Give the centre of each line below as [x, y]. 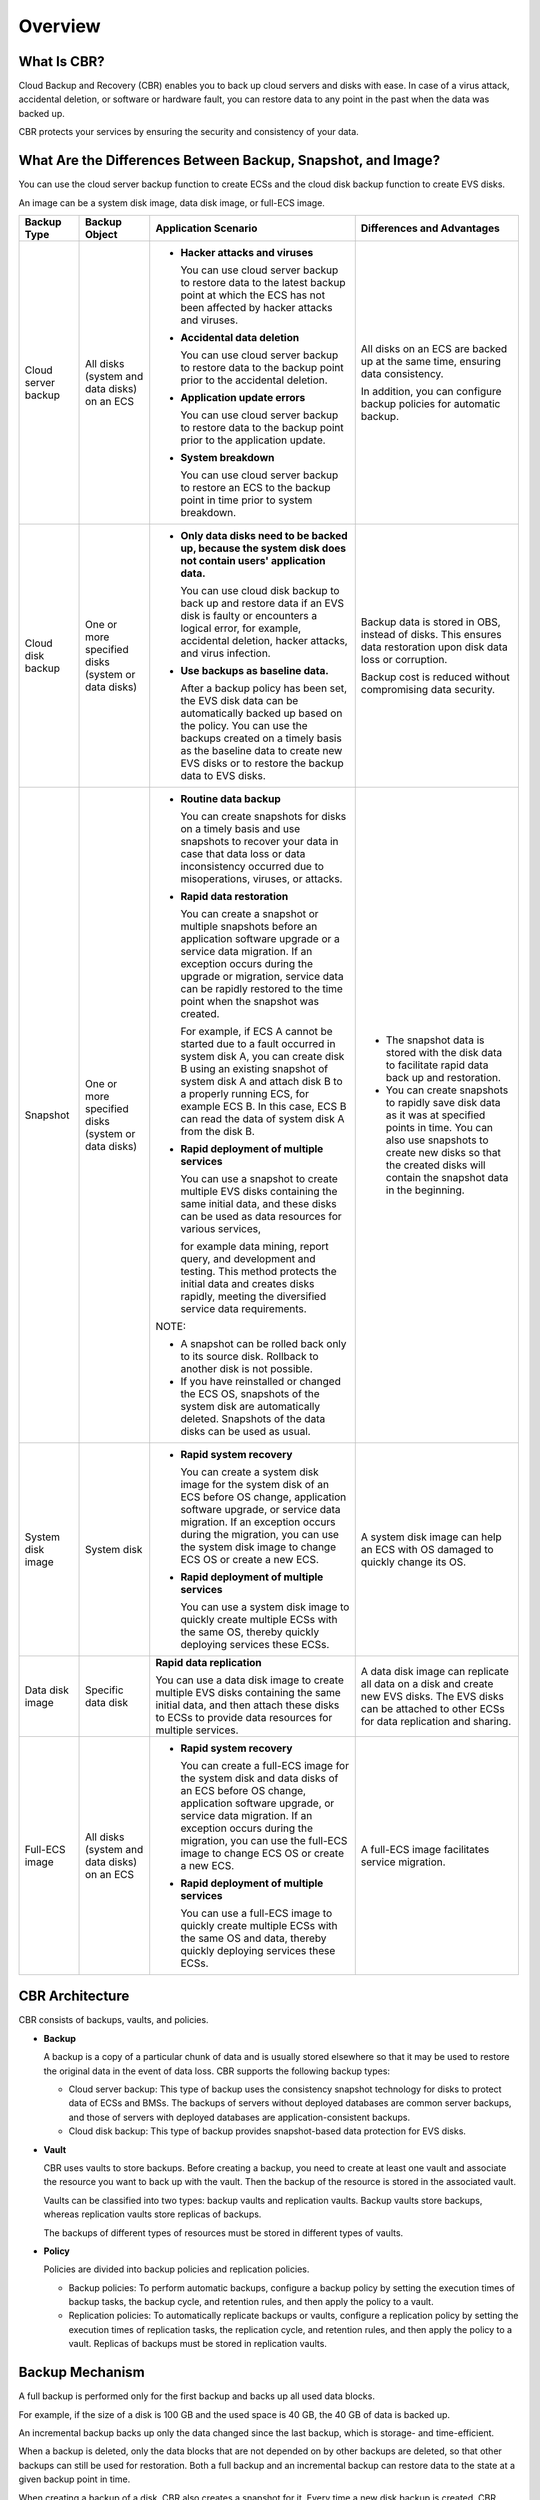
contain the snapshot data [447, 1177]
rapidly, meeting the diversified [253, 1296]
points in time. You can [439, 1127]
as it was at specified [435, 1115]
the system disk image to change [258, 1547]
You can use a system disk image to [265, 1607]
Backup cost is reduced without [435, 677]
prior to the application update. [253, 440]
